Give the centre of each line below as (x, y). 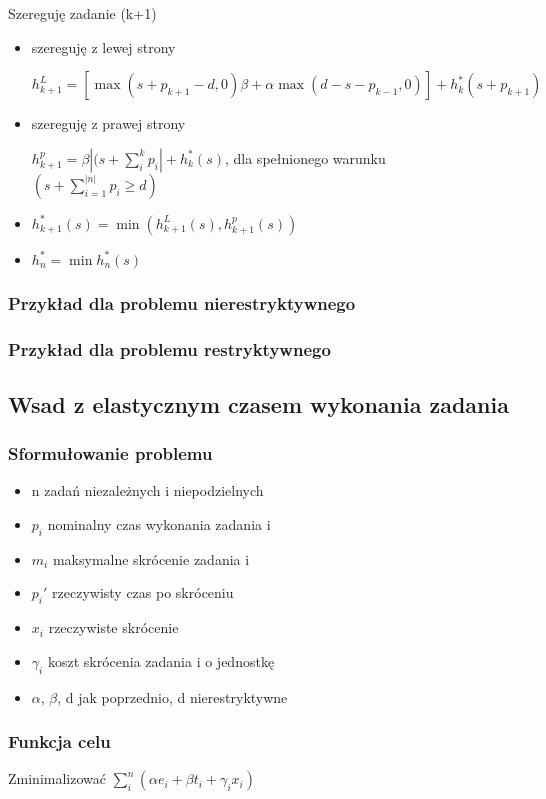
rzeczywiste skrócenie (113, 627)
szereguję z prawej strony (108, 123)
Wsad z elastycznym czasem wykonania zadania (258, 403)
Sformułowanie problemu (110, 453)
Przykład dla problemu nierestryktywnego (182, 302)
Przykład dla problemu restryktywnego (169, 348)
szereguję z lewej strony (103, 46)
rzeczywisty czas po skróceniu (143, 592)
